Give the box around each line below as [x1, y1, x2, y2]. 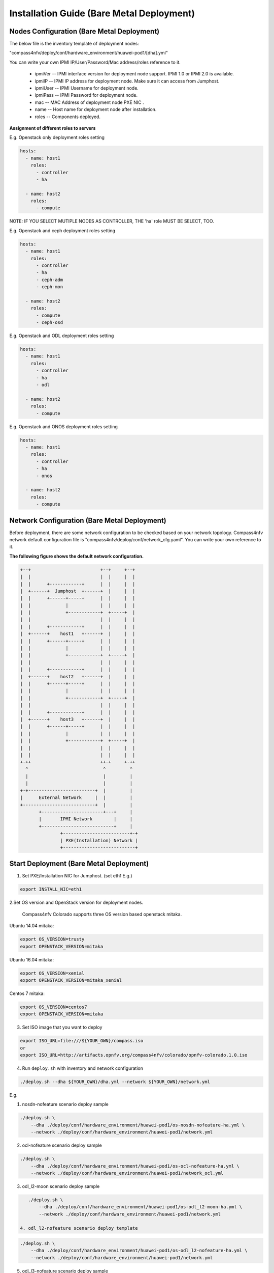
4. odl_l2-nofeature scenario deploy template [20, 1225, 138, 1231]
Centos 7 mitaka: [9, 990, 45, 997]
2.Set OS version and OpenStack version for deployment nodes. [9, 899, 144, 906]
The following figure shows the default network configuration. [9, 553, 144, 559]
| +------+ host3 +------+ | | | [20, 716, 135, 722]
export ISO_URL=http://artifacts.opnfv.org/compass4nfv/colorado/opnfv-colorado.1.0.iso [20, 1052, 248, 1058]
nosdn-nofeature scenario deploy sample [22, 1101, 109, 1108]
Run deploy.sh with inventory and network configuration [22, 1065, 143, 1071]
